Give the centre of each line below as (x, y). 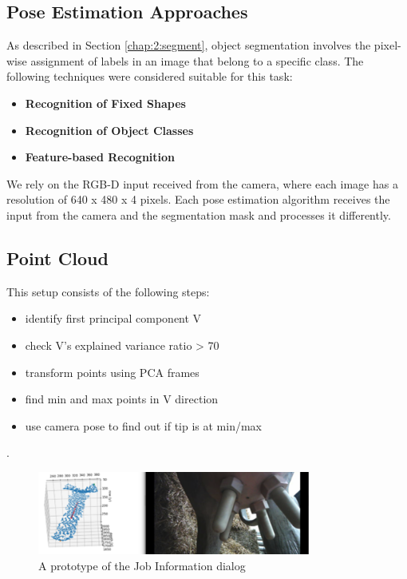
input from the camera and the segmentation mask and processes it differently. (199, 214)
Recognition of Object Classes (109, 130)
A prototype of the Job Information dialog (142, 565)
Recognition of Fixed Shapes (105, 103)
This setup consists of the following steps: (108, 291)
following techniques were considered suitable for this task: (150, 76)
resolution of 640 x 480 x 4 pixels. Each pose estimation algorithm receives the (198, 199)
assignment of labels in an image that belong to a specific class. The (197, 60)
